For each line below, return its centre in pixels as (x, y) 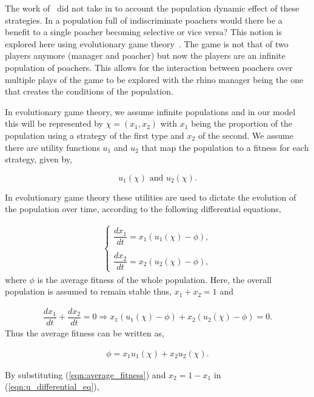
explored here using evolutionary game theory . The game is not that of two (147, 43)
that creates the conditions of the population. (89, 91)
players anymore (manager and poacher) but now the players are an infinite (145, 55)
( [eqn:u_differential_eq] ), (52, 386)
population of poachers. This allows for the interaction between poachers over (149, 67)
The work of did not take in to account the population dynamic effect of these (152, 8)
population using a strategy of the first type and (95, 135)
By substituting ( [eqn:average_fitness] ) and (85, 374)
